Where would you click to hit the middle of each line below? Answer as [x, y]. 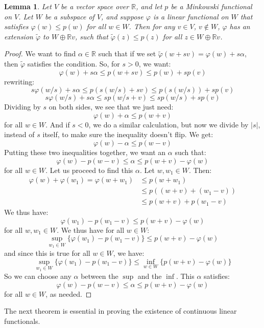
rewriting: [19, 81]
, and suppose [122, 16]
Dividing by [22, 107]
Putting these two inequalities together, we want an [85, 152]
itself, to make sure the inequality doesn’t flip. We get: [128, 134]
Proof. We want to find [40, 53]
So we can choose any [38, 276]
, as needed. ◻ [69, 293]
